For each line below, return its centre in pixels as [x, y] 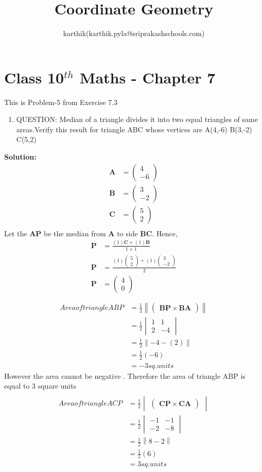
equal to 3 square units [40, 386]
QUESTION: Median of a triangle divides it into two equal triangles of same [137, 119]
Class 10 [34, 77]
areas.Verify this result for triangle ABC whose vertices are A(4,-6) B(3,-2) [134, 129]
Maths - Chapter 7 [147, 77]
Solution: [20, 157]
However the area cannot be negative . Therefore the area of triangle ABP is [125, 375]
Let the [16, 233]
